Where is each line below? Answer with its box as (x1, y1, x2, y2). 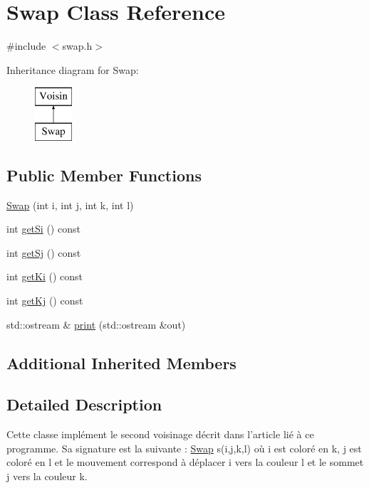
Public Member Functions (6, 164, 202, 186)
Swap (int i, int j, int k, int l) (6, 197, 134, 212)
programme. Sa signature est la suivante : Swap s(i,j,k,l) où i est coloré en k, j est (6, 440, 362, 455)
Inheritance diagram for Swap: (6, 62, 139, 77)
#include (6, 38, 46, 53)
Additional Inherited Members (6, 351, 237, 373)
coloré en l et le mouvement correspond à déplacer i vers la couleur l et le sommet (6, 455, 364, 470)
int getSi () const (6, 221, 80, 236)
